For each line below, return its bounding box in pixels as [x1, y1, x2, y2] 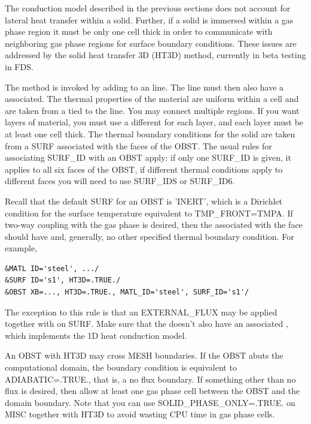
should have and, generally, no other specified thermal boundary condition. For [5, 230, 294, 242]
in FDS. [5, 60, 33, 73]
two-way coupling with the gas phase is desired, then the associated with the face [5, 218, 303, 231]
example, [5, 242, 38, 254]
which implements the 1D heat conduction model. [5, 329, 187, 341]
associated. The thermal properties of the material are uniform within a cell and [5, 92, 299, 105]
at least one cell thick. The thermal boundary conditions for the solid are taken [5, 127, 295, 140]
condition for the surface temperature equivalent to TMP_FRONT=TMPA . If [5, 206, 293, 219]
